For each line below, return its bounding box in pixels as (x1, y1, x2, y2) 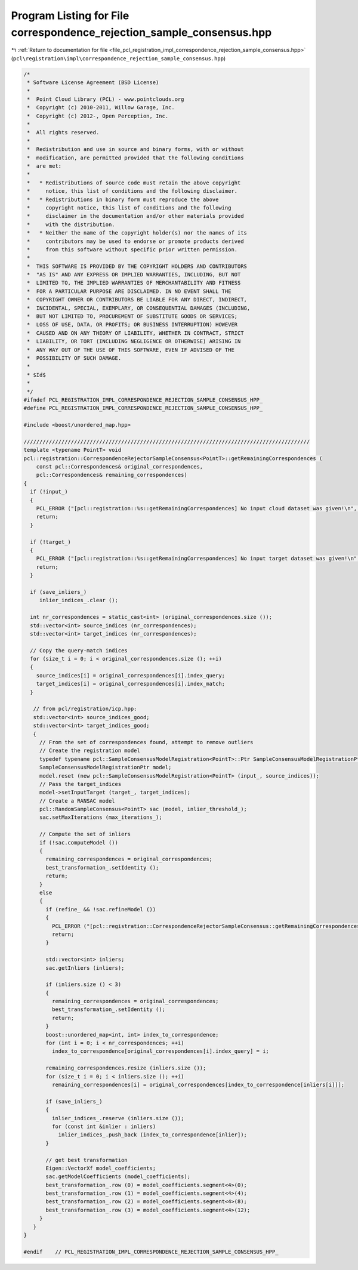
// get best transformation (45, 1157, 128, 1163)
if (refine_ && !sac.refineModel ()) (45, 906, 156, 913)
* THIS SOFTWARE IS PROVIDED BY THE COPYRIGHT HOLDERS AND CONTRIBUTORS (27, 263, 248, 270)
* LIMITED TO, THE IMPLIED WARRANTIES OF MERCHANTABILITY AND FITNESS (27, 279, 241, 286)
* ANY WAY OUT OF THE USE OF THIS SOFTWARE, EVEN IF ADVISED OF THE (27, 346, 235, 353)
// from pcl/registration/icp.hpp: (33, 705, 137, 713)
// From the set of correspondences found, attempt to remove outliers (39, 739, 254, 745)
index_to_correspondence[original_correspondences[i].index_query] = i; (51, 1048, 270, 1055)
